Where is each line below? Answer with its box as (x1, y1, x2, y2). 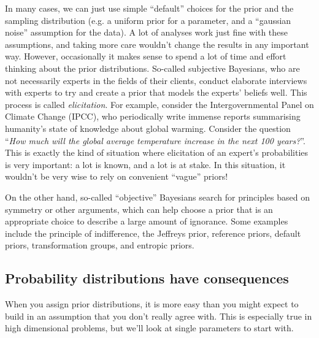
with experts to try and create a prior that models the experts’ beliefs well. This (5, 86, 307, 99)
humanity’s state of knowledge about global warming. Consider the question (5, 121, 291, 134)
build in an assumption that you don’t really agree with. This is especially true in (5, 309, 312, 322)
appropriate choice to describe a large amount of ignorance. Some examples (5, 215, 288, 228)
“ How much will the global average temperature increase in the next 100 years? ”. (5, 134, 306, 147)
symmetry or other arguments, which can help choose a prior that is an (5, 202, 273, 215)
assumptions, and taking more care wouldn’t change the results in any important (5, 37, 309, 50)
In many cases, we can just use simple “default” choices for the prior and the (5, 2, 294, 14)
